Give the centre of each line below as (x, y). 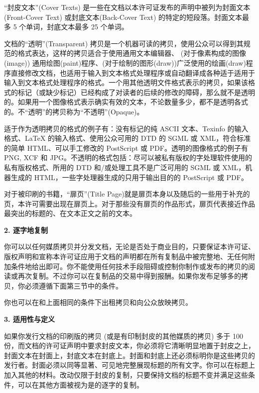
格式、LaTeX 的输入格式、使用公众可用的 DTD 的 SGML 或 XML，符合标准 (128, 138)
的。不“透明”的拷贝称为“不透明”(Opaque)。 (74, 111)
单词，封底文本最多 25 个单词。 (77, 27)
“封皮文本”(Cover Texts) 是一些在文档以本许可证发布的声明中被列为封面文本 (127, 7)
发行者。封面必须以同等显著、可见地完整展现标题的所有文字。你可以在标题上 (129, 365)
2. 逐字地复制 (26, 230)
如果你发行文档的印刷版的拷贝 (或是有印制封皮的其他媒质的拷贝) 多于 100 (124, 336)
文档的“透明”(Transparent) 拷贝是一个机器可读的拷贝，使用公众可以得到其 (124, 43)
